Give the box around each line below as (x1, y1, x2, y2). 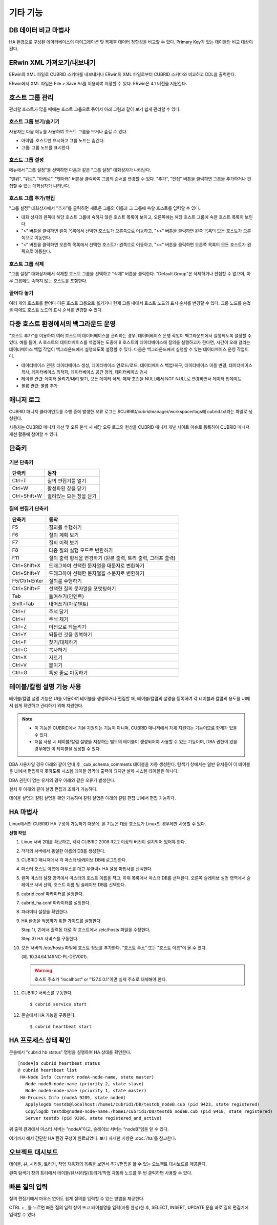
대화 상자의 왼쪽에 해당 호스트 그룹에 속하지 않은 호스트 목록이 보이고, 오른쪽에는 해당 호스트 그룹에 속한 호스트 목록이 (21, 214, 244, 220)
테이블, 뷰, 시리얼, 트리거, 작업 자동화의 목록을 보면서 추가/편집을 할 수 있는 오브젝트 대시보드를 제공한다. (9, 1161, 207, 1167)
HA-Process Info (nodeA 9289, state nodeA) (20, 1095, 127, 1100)
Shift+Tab (12, 600, 34, 607)
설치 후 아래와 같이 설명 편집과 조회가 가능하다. (9, 786, 98, 792)
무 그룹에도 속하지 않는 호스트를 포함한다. (9, 277, 87, 284)
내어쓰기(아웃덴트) (49, 600, 89, 607)
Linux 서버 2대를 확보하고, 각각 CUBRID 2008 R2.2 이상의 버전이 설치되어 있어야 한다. (21, 839, 187, 845)
